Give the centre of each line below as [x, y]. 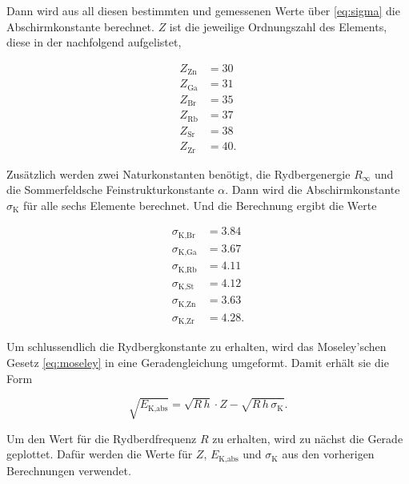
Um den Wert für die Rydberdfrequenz [102, 438]
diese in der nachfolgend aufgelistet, [94, 42]
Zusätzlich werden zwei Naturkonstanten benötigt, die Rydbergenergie [178, 173]
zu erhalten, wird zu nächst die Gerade [308, 438]
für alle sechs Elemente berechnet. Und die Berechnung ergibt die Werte [200, 205]
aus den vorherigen [328, 454]
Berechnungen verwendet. [69, 470]
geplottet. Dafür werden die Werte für [100, 454]
